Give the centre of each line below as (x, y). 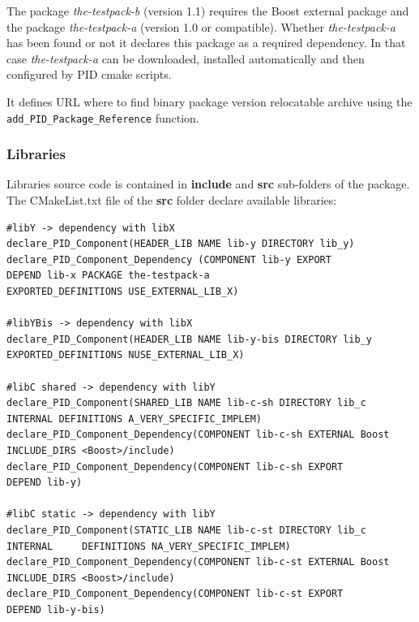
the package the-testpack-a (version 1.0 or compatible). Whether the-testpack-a (201, 26)
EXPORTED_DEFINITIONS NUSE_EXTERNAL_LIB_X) (126, 355)
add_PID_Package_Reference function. (103, 117)
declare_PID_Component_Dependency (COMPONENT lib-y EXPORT (169, 259)
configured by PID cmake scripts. (89, 74)
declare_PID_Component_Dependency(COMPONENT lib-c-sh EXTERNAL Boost (198, 435)
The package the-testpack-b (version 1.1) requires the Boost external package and (208, 11)
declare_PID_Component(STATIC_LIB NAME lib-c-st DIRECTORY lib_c (186, 530)
